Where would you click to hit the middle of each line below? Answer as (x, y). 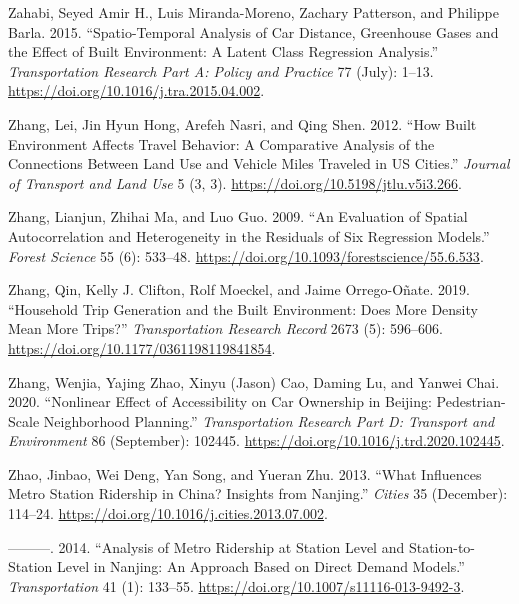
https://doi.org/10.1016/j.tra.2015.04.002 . (136, 90)
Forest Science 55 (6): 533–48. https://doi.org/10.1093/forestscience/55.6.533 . (246, 255)
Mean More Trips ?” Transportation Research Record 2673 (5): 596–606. (225, 328)
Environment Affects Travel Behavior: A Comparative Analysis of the (221, 143)
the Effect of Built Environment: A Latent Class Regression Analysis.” (223, 51)
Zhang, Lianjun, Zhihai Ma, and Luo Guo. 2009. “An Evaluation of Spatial (238, 216)
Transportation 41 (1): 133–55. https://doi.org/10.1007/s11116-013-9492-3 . (236, 585)
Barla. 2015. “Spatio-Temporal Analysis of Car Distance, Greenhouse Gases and (253, 31)
